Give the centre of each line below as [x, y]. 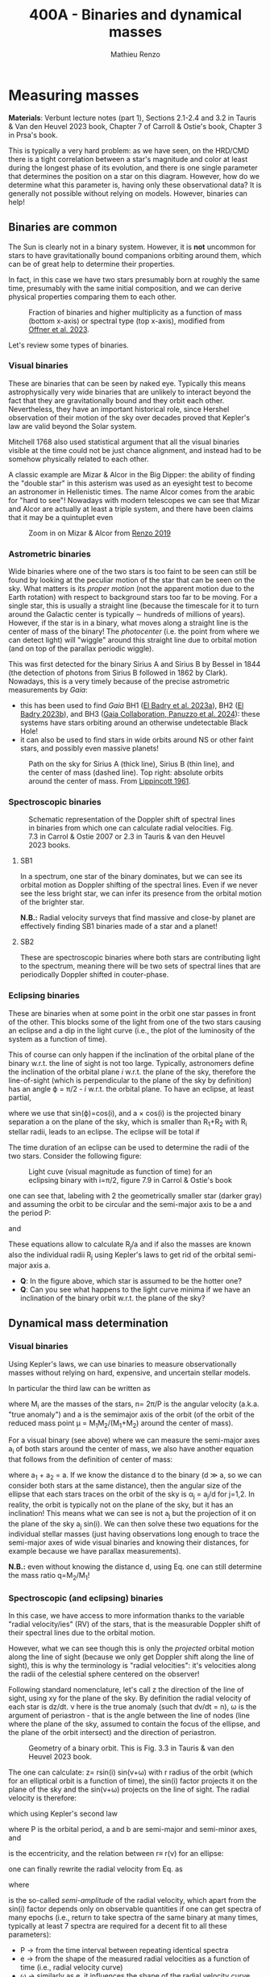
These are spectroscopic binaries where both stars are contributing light [140, 958]
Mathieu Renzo [135, 54]
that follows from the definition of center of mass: [91, 1459]
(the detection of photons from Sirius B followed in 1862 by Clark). [118, 673]
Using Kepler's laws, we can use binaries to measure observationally [123, 1363]
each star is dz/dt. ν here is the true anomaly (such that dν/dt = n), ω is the [133, 1707]
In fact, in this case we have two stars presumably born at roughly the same [134, 279]
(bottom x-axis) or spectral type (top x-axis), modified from [127, 321]
